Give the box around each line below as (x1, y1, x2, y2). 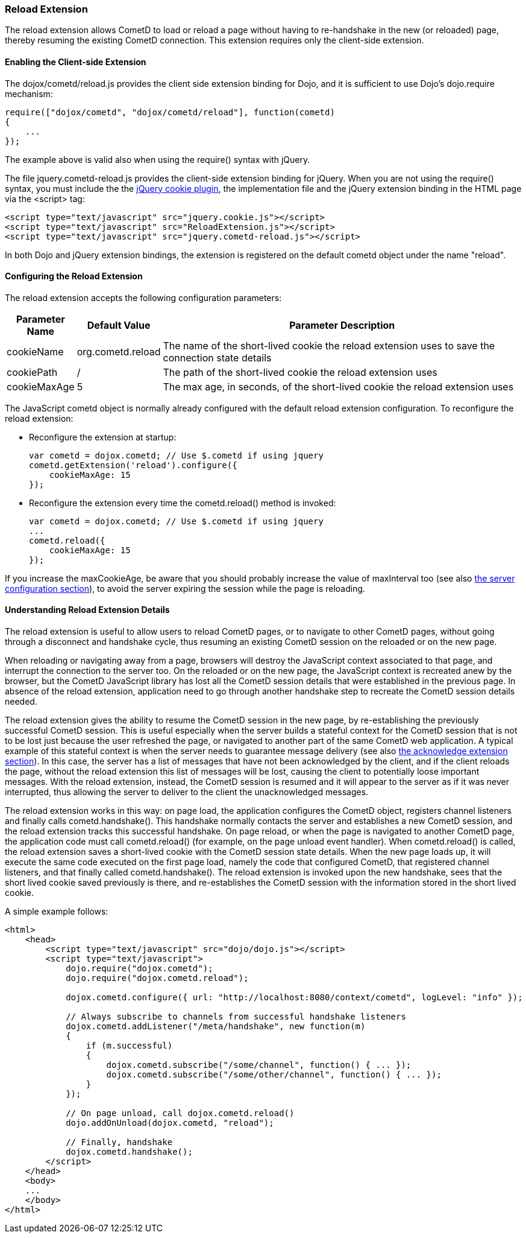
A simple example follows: (5, 906, 108, 917)
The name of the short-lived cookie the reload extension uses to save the (163, 339, 495, 352)
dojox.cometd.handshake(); (66, 1147, 193, 1157)
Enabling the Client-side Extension (5, 56, 146, 67)
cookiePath (7, 366, 58, 378)
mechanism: (5, 88, 53, 99)
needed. (5, 696, 37, 707)
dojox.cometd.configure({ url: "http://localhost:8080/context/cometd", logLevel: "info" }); (66, 992, 523, 1003)
